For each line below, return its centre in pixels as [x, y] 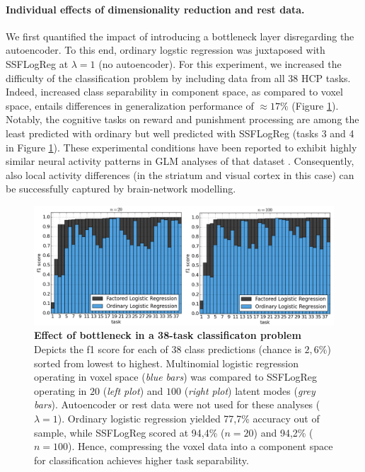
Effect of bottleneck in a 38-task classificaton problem [168, 335]
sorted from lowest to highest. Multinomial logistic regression [166, 363]
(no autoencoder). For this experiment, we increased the [220, 63]
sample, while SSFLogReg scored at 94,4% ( [129, 432]
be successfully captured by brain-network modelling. [121, 189]
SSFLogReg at [37, 63]
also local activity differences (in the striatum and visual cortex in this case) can [180, 174]
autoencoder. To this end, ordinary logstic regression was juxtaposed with [166, 50]
